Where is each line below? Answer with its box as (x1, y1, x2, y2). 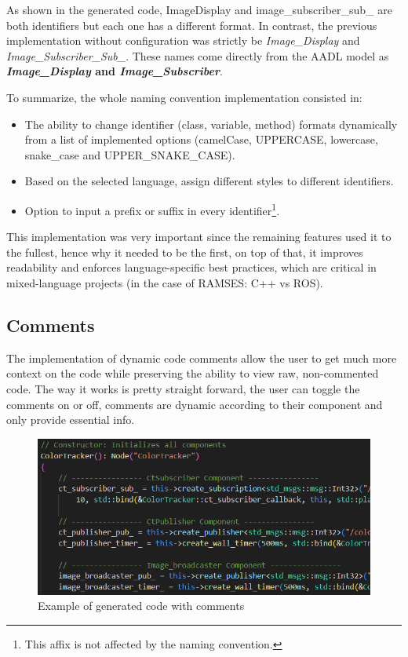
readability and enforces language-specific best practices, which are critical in (6, 259, 377, 276)
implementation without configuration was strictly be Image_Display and (6, 32, 360, 49)
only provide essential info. (6, 411, 135, 428)
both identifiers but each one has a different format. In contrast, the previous (6, 16, 377, 33)
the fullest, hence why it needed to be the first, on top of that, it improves (6, 243, 363, 260)
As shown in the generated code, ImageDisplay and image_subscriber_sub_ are (6, 2, 392, 17)
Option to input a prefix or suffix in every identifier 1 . (24, 199, 280, 218)
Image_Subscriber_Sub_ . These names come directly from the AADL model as (6, 47, 389, 64)
